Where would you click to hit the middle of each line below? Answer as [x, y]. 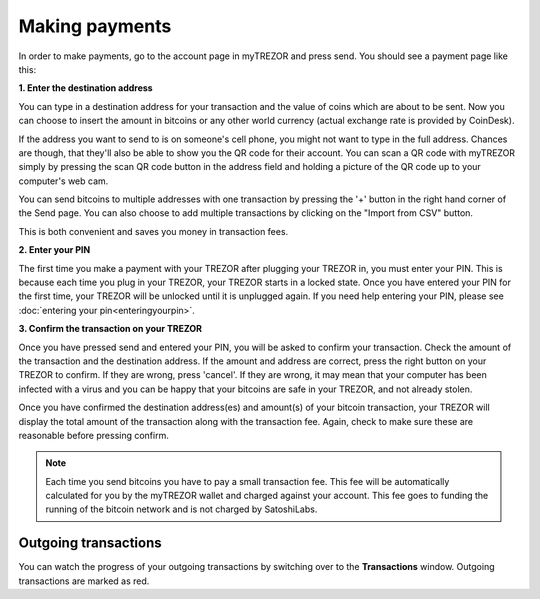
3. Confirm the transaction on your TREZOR [110, 329]
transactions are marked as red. [84, 581]
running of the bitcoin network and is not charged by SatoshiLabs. [181, 509]
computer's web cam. [63, 181]
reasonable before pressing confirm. [93, 435]
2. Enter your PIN [54, 250]
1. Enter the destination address [86, 88]
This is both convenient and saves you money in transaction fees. [153, 231]
